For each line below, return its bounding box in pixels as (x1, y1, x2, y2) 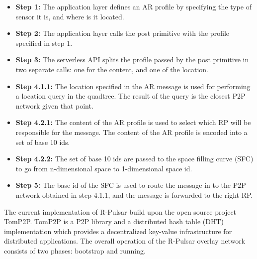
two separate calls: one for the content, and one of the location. (15, 64, 208, 74)
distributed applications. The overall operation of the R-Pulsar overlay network (4, 236, 246, 246)
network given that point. (15, 100, 93, 111)
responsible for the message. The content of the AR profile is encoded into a (15, 127, 248, 137)
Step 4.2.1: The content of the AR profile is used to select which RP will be (15, 117, 251, 128)
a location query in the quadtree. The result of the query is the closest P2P (15, 91, 246, 101)
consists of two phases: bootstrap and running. (4, 245, 146, 256)
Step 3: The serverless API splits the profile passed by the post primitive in (15, 54, 249, 65)
